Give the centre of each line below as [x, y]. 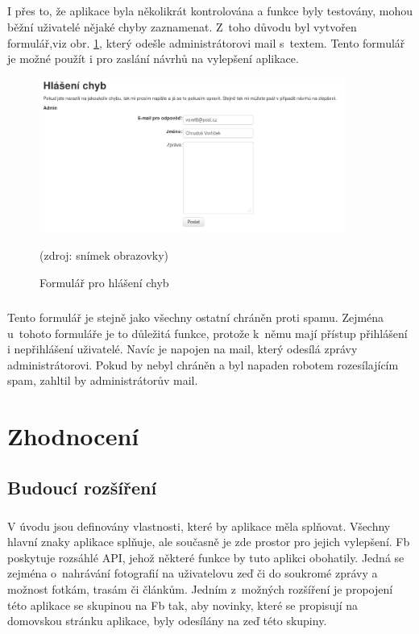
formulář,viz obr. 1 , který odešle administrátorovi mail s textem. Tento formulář [206, 42]
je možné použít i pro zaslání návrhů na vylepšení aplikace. [153, 58]
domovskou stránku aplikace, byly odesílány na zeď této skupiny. [167, 621]
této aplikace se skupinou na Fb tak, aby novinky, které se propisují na [183, 605]
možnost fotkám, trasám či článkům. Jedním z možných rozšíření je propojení [200, 588]
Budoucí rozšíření [82, 487]
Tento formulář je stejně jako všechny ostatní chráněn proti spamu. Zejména [196, 317]
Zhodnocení [73, 436]
